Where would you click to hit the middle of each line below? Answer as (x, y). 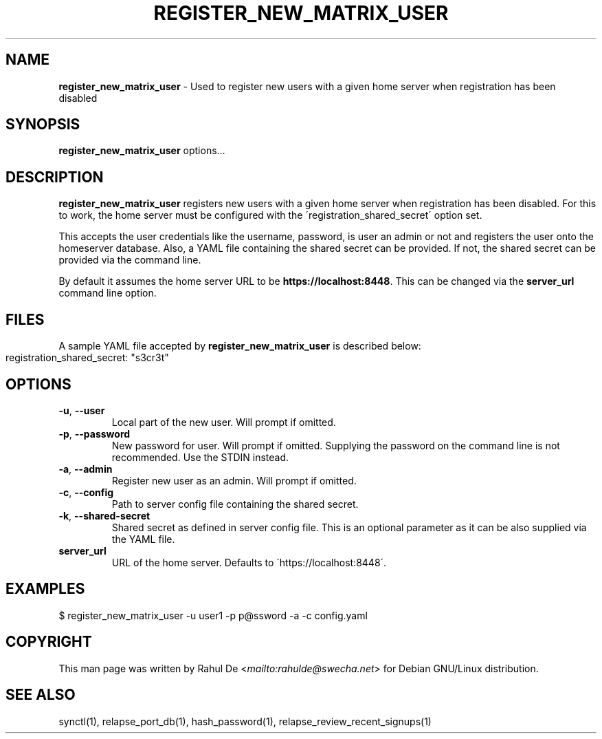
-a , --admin (86, 469)
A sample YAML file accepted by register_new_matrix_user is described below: (240, 346)
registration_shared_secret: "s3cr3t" (87, 358)
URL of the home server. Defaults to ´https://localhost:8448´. (249, 562)
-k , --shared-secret (104, 515)
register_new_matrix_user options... (142, 151)
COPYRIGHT (49, 642)
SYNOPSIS (43, 125)
